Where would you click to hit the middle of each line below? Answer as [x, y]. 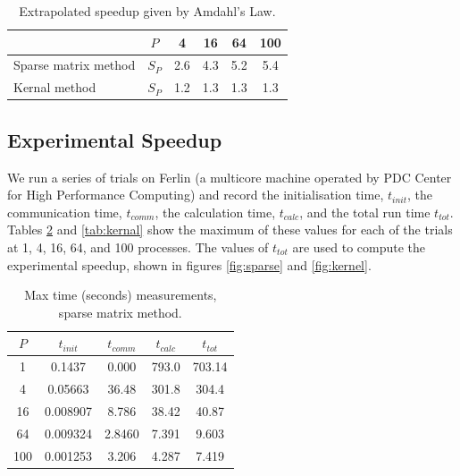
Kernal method [55, 87]
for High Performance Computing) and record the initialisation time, [196, 195]
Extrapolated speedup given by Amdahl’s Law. [147, 11]
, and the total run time [365, 212]
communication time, [65, 212]
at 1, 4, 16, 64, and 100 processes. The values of [138, 246]
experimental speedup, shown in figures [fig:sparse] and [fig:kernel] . [189, 264]
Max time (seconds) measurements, [121, 295]
